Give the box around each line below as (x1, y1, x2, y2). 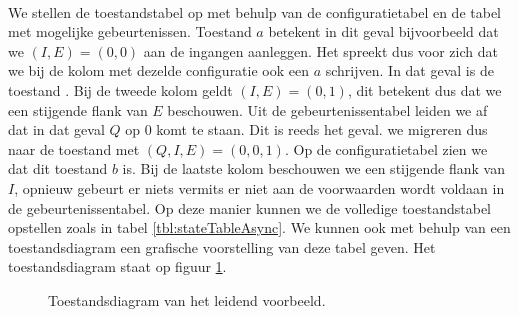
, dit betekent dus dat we (347, 79, 502, 100)
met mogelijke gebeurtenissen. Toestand (8, 21, 252, 42)
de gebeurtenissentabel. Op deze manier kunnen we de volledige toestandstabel (8, 197, 491, 218)
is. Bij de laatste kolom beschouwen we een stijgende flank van (122, 158, 505, 179)
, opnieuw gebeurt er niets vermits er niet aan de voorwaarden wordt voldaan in (14, 177, 505, 198)
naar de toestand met (8, 138, 140, 159)
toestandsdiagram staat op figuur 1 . (8, 256, 227, 277)
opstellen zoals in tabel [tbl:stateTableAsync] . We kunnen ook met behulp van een (8, 217, 511, 238)
